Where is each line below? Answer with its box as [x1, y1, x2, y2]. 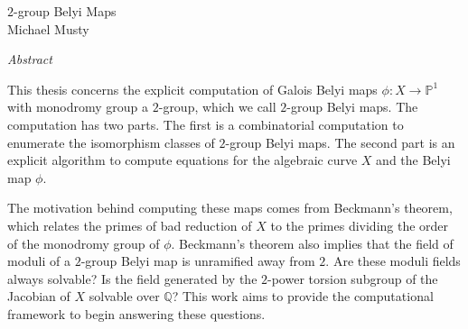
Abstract [7, 50, 52, 69]
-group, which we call [158, 97, 276, 116]
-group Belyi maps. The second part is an [225, 133, 455, 151]
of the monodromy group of [7, 233, 160, 252]
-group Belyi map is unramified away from [80, 251, 315, 270]
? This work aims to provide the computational [172, 287, 434, 306]
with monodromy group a [7, 97, 149, 116]
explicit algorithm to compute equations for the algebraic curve [7, 151, 358, 169]
